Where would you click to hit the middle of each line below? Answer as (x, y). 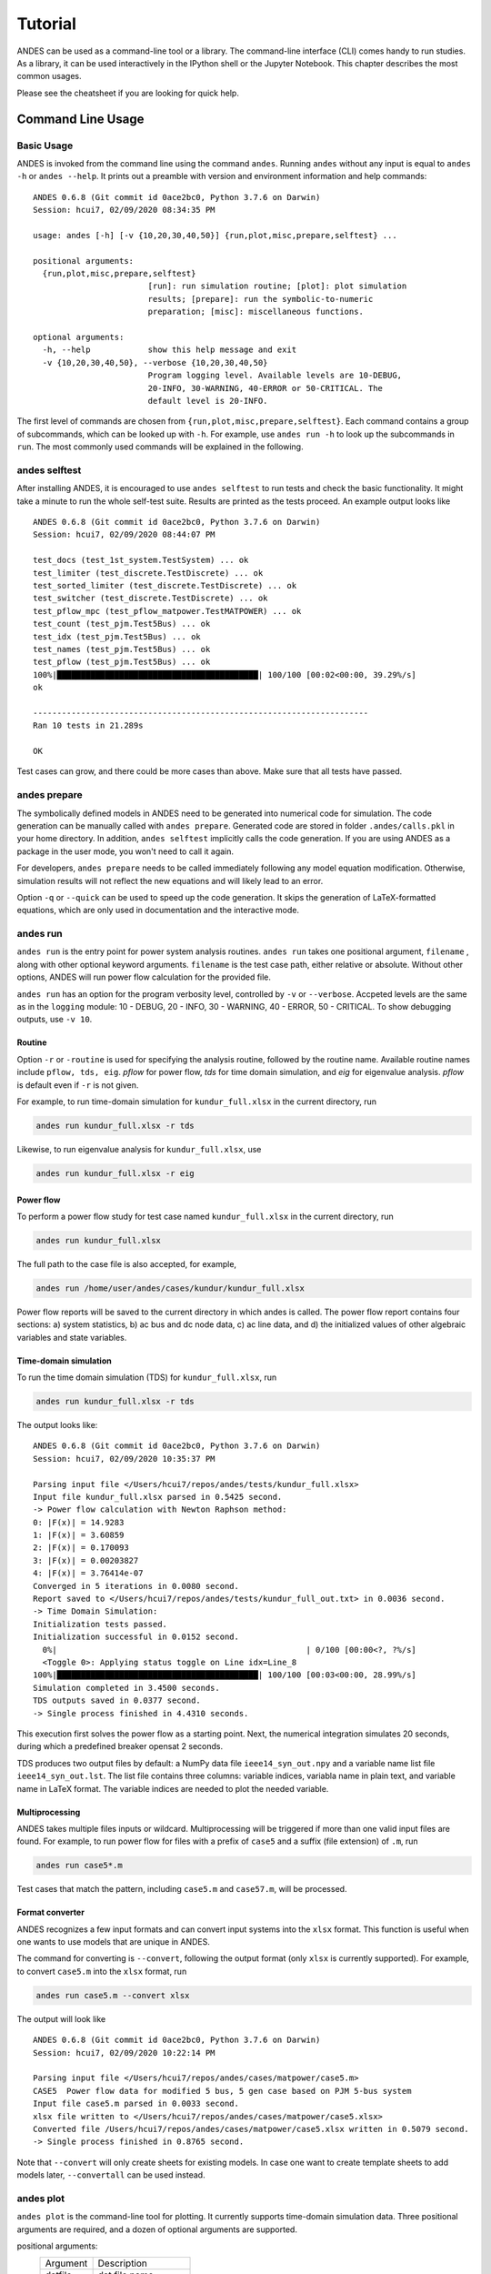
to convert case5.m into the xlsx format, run (102, 1971)
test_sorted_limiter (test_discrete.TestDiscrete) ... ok (165, 585)
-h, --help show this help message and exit (170, 350)
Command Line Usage (80, 119)
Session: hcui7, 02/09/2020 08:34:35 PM (124, 210)
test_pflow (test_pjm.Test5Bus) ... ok (122, 662)
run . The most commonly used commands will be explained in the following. (160, 447)
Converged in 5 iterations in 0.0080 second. (136, 1586)
